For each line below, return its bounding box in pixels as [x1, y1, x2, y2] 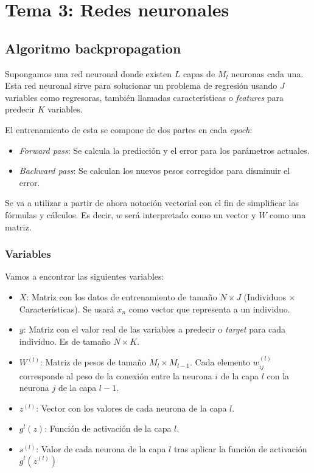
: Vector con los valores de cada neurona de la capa [36, 401, 227, 414]
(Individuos [243, 290, 286, 303]
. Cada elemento [190, 356, 251, 368]
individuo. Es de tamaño [19, 334, 111, 347]
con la [267, 369, 290, 382]
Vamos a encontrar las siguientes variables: [5, 270, 164, 283]
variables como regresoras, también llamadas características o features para [5, 91, 284, 103]
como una [270, 208, 306, 221]
